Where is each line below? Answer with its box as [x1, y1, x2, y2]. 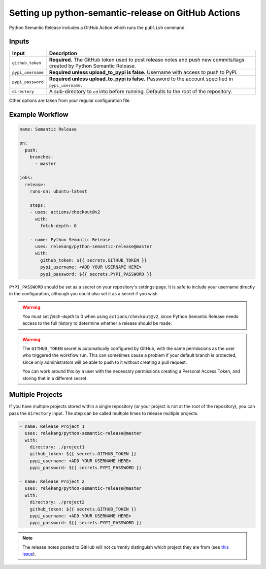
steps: [30, 202, 46, 208]
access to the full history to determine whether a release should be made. [22, 320, 172, 326]
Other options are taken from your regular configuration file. [9, 97, 131, 103]
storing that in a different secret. [22, 375, 88, 381]
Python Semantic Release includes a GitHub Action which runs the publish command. [9, 25, 186, 31]
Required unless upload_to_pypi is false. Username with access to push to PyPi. [49, 69, 238, 76]
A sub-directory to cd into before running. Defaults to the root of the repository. [49, 88, 233, 95]
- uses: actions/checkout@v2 [30, 209, 100, 215]
